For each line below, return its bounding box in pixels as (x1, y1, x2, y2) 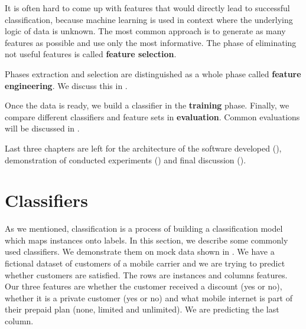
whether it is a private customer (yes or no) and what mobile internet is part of (5, 291, 293, 304)
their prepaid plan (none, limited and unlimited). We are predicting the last (5, 303, 279, 315)
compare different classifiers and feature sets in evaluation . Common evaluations (5, 110, 300, 123)
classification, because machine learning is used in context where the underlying (5, 13, 293, 25)
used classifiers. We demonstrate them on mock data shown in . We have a (5, 245, 275, 258)
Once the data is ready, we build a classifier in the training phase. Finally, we (5, 99, 289, 111)
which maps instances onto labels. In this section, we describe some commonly (5, 233, 288, 246)
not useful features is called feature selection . (5, 48, 177, 60)
